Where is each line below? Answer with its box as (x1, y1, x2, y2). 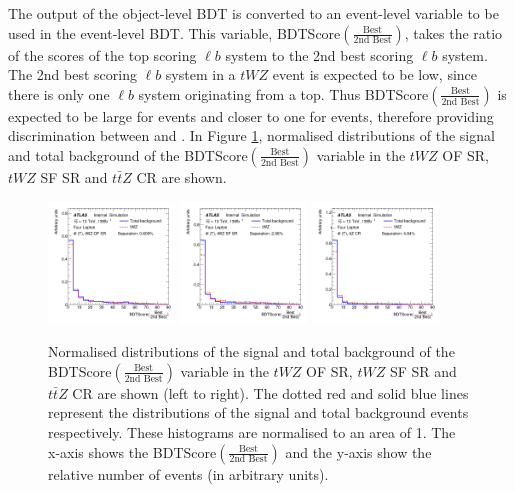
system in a (165, 64, 236, 85)
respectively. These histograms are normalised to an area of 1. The (48, 422, 456, 442)
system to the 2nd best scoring (225, 44, 414, 65)
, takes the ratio (404, 22, 503, 43)
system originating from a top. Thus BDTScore (138, 83, 429, 104)
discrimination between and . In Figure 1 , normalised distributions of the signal (8, 125, 495, 146)
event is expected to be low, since (272, 64, 478, 85)
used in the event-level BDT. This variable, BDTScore (8, 22, 341, 43)
